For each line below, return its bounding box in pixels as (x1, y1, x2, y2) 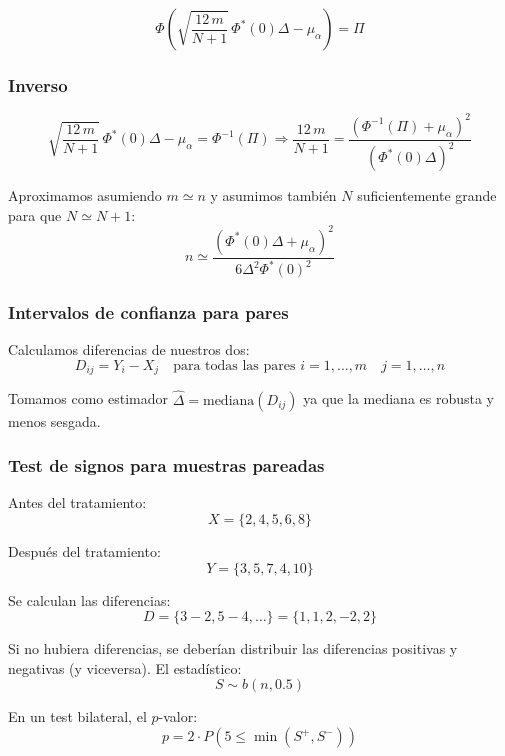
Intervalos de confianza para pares (8, 300, 289, 325)
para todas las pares (173, 358, 296, 373)
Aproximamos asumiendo (8, 185, 162, 206)
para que (8, 204, 62, 225)
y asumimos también (210, 185, 337, 206)
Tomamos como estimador (8, 388, 168, 409)
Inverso (8, 72, 68, 97)
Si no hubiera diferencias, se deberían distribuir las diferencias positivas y (8, 638, 458, 659)
